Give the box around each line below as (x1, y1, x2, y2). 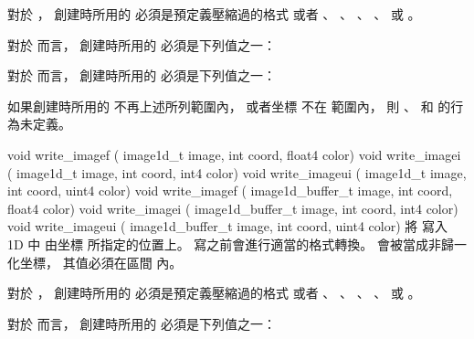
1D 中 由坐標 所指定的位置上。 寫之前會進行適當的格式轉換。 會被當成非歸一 (7, 234, 468, 253)
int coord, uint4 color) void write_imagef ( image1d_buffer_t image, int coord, (7, 181, 453, 200)
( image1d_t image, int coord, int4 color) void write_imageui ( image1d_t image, (7, 163, 467, 182)
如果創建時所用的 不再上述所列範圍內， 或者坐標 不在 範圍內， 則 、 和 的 (7, 96, 451, 115)
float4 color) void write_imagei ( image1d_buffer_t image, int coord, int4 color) (7, 198, 458, 217)
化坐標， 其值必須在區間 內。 (7, 252, 183, 271)
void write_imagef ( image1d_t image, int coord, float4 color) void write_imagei (7, 144, 461, 164)
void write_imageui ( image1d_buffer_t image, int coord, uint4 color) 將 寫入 (7, 217, 448, 236)
